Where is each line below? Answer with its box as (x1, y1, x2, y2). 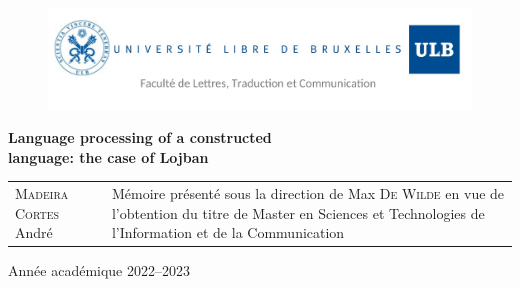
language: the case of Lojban (8, 146, 209, 167)
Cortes (15, 202, 60, 223)
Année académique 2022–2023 (8, 260, 190, 281)
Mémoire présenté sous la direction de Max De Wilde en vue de (111, 183, 505, 204)
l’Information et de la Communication (111, 222, 345, 243)
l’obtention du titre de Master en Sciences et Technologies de (111, 202, 485, 223)
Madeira (15, 183, 69, 204)
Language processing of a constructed (8, 127, 272, 148)
